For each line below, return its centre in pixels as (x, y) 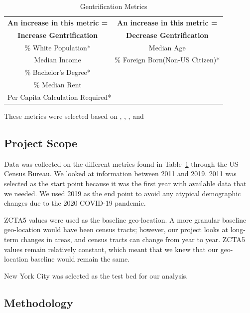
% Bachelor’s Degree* (58, 72)
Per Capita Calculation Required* (60, 97)
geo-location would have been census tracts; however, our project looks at (116, 229)
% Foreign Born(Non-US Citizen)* (167, 60)
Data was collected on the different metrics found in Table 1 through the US (121, 163)
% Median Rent (58, 85)
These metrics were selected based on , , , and (74, 116)
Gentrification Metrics (114, 6)
